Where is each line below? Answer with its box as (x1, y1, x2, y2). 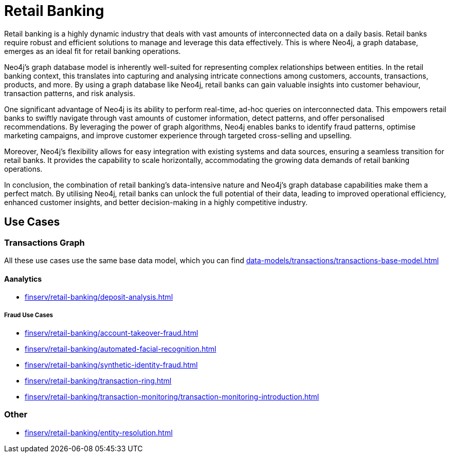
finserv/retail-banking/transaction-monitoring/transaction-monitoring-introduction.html (25, 392, 319, 401)
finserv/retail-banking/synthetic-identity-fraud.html (25, 360, 198, 369)
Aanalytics (4, 274, 42, 283)
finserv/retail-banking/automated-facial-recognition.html (25, 344, 217, 353)
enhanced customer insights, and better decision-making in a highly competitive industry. (4, 197, 308, 207)
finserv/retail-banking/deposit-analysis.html (25, 293, 173, 302)
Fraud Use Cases (4, 311, 53, 319)
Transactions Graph (4, 237, 85, 248)
